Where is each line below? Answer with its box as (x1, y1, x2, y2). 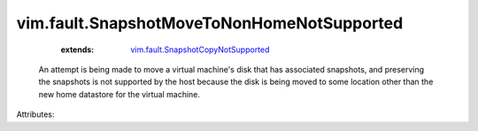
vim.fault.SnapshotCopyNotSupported (130, 44, 270, 55)
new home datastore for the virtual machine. (38, 89, 201, 99)
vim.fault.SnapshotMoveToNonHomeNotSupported (16, 13, 404, 33)
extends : (60, 44, 95, 55)
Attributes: (16, 109, 55, 119)
